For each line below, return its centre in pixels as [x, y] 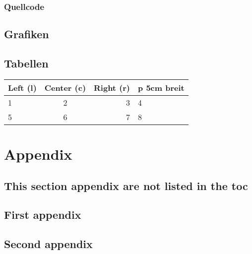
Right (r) [112, 87]
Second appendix [48, 244]
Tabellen [26, 63]
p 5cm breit [161, 87]
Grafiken [27, 34]
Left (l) [22, 87]
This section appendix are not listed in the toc [126, 185]
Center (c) [65, 87]
